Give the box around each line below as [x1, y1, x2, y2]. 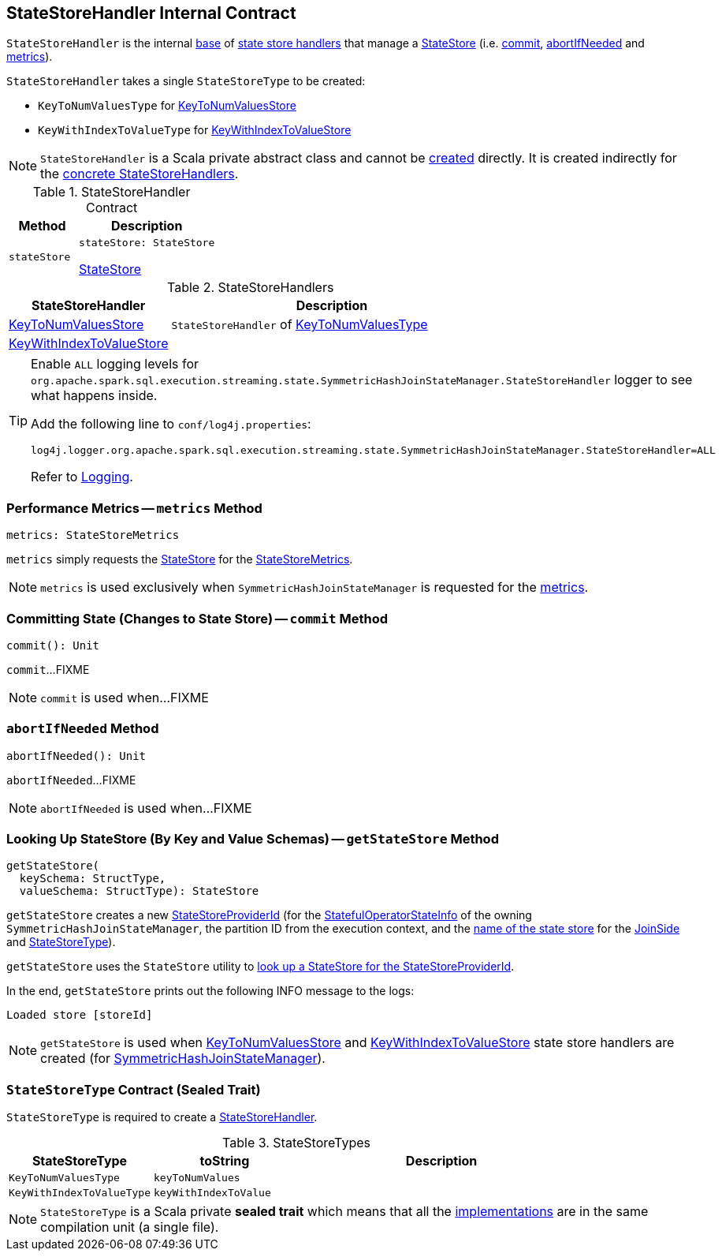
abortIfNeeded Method [6, 720, 159, 737]
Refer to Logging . [31, 469, 133, 485]
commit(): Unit [6, 638, 100, 652]
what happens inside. [31, 387, 158, 404]
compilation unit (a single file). [40, 1219, 219, 1236]
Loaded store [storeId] [6, 1008, 153, 1022]
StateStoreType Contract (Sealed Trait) [6, 1081, 261, 1098]
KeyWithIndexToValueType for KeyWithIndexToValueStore [38, 123, 352, 137]
